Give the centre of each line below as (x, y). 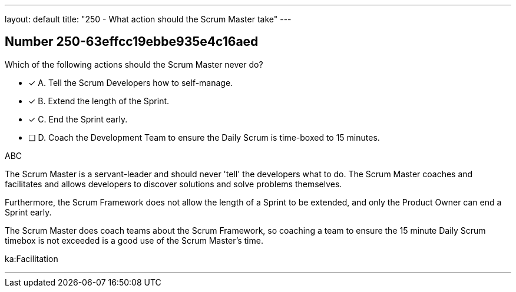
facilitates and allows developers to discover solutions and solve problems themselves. (173, 184)
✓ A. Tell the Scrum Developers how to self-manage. (131, 82)
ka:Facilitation (32, 258)
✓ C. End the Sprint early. (78, 119)
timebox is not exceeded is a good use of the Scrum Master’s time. (134, 240)
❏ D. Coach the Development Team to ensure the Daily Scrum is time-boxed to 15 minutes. (204, 137)
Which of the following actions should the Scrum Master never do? (134, 64)
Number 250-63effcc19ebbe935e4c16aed (132, 42)
